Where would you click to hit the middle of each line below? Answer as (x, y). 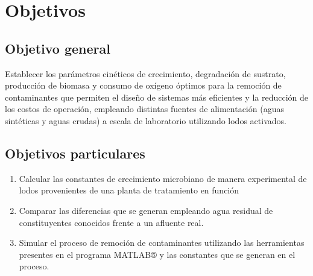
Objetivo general (58, 48)
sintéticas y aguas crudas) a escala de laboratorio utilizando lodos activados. (146, 120)
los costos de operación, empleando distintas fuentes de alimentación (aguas (144, 109)
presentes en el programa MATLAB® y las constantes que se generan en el (157, 254)
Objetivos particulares (75, 153)
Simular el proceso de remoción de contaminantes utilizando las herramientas (162, 243)
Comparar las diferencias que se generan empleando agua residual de (146, 210)
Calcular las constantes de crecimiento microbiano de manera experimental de (163, 178)
